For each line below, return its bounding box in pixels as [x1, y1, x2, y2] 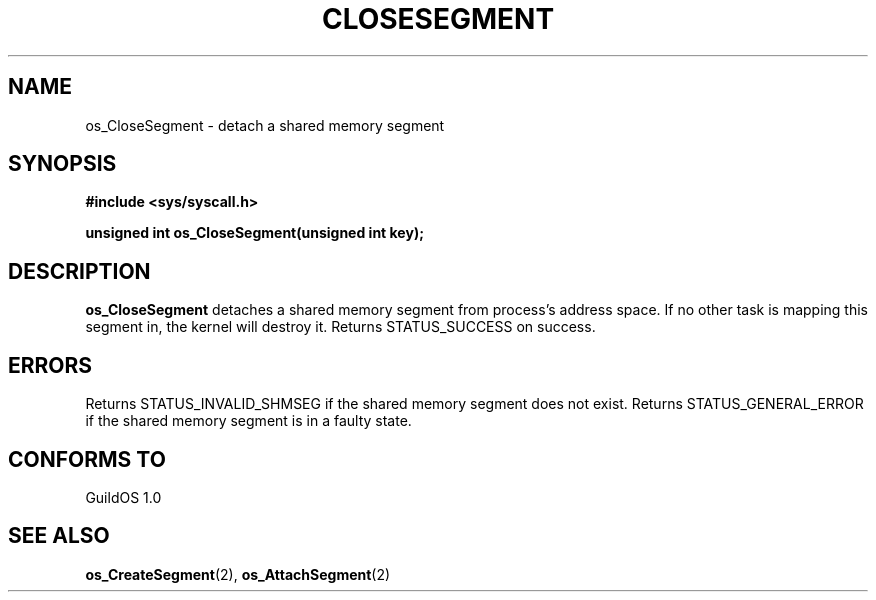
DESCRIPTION [8, 258, 151, 284]
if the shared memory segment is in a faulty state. [85, 412, 412, 430]
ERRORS [8, 352, 93, 378]
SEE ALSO [8, 523, 110, 549]
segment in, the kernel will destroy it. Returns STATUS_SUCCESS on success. [85, 318, 596, 336]
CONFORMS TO [8, 446, 166, 472]
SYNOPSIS [8, 151, 117, 177]
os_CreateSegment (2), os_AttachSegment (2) [85, 565, 391, 583]
